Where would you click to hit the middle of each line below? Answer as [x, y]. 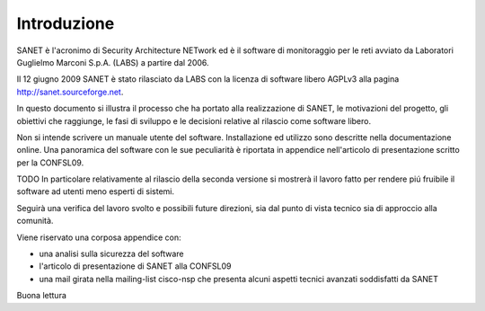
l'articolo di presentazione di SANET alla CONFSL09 [135, 266]
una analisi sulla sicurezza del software [111, 254]
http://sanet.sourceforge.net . [70, 92]
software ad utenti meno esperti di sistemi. [96, 191]
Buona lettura [42, 296]
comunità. [35, 221]
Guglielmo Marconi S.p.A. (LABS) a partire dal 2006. [113, 62]
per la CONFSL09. [50, 163]
